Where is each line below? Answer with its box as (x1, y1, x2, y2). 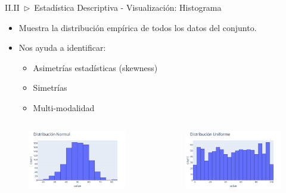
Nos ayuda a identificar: (18, 41, 106, 54)
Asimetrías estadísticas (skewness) (33, 61, 158, 73)
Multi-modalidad (33, 101, 95, 114)
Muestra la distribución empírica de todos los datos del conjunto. (18, 21, 257, 33)
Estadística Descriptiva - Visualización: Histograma (34, 1, 222, 13)
